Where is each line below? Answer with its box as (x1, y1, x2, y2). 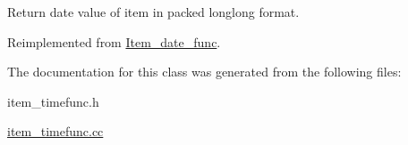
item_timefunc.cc (7, 122, 104, 141)
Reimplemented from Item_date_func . (7, 32, 221, 51)
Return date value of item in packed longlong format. (7, 3, 300, 20)
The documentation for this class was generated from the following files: (7, 62, 402, 81)
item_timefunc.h (7, 92, 99, 110)
